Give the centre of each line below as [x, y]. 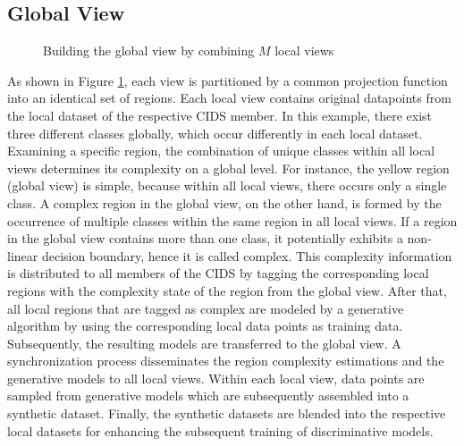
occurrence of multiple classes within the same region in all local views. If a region [232, 220]
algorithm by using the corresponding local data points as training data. [205, 326]
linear [23, 255]
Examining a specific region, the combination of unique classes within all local [221, 151]
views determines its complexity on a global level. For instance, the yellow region [228, 168]
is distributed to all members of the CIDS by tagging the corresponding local [218, 273]
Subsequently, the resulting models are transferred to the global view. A [204, 343]
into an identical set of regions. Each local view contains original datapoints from [229, 98]
